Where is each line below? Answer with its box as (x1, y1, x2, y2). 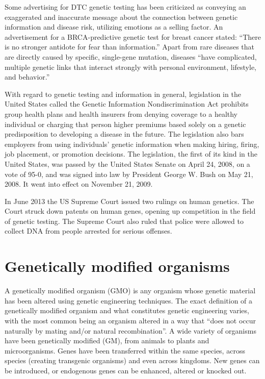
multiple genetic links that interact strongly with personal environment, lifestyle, (5, 61, 256, 72)
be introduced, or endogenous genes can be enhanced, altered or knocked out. (5, 365, 247, 375)
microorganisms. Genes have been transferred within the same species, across (5, 345, 245, 356)
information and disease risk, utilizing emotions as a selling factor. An (5, 21, 223, 32)
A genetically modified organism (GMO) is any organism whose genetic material (5, 285, 256, 296)
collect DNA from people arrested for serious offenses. (5, 225, 172, 236)
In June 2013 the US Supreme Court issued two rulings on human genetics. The (5, 195, 254, 206)
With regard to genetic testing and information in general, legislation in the (5, 88, 241, 99)
